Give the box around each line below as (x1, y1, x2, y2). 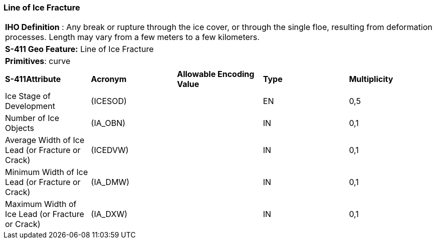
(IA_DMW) (91, 177, 130, 187)
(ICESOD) (91, 96, 127, 106)
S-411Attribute (5, 74, 61, 84)
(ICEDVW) (91, 145, 129, 155)
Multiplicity (349, 74, 393, 84)
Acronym (91, 74, 127, 84)
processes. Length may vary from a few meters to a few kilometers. (5, 32, 260, 42)
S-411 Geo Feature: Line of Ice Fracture (5, 44, 154, 54)
